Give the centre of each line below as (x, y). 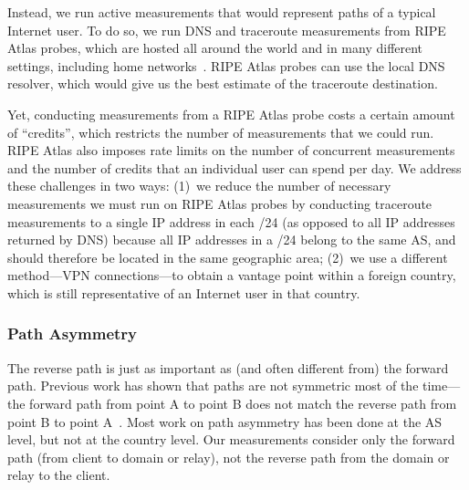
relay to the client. (59, 475)
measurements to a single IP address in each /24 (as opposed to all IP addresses (231, 221)
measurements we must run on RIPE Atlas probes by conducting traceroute (220, 203)
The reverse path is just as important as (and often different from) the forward (228, 367)
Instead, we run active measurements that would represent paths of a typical (222, 12)
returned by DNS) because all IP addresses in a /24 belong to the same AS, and (232, 240)
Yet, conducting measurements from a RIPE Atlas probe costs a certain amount (231, 114)
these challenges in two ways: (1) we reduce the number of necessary (199, 186)
